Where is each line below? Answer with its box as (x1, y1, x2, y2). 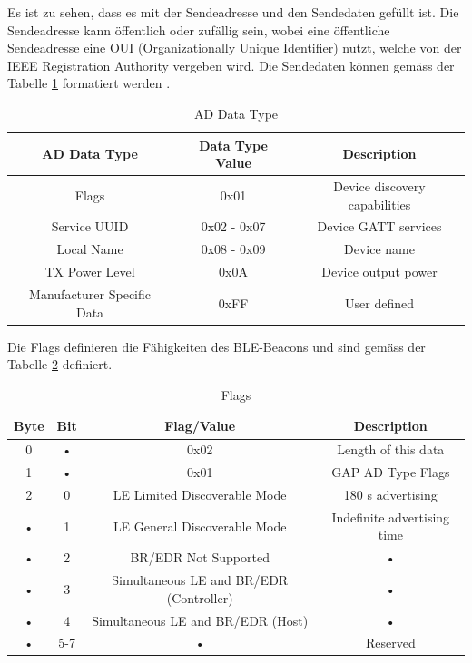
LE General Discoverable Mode (113, 516, 287, 535)
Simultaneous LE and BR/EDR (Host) (92, 610, 309, 629)
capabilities (348, 194, 411, 213)
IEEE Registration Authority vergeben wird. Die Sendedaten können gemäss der (7, 55, 455, 74)
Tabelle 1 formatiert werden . (7, 73, 171, 93)
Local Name (56, 239, 123, 258)
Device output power (321, 262, 438, 281)
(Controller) (166, 588, 233, 607)
